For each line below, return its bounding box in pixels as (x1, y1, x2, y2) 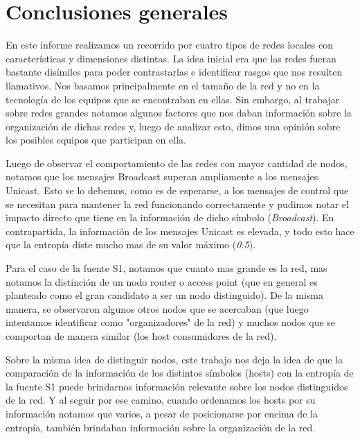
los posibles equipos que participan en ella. (6, 132, 186, 147)
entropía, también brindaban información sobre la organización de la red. (6, 420, 316, 434)
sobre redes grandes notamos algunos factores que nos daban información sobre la (6, 105, 352, 120)
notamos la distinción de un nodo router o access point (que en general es (6, 274, 318, 289)
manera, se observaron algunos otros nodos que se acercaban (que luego (6, 301, 309, 316)
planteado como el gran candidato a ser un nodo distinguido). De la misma (6, 288, 324, 302)
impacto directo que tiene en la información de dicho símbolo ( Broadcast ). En (6, 210, 334, 225)
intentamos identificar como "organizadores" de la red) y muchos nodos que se (6, 315, 336, 329)
